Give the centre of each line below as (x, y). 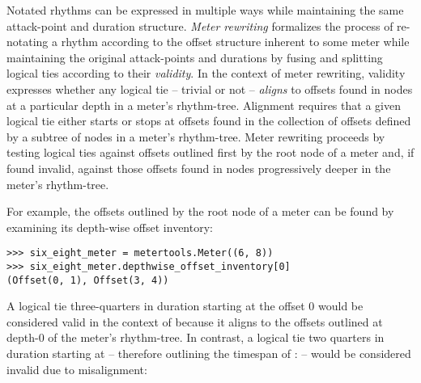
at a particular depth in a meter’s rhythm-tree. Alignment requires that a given (204, 105)
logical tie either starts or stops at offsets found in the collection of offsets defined (209, 121)
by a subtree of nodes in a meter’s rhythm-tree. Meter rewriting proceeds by (196, 136)
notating (28, 42)
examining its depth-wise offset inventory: (110, 227)
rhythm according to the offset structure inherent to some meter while (235, 42)
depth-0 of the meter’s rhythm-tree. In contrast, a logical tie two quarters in (196, 337)
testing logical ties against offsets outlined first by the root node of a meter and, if (210, 152)
